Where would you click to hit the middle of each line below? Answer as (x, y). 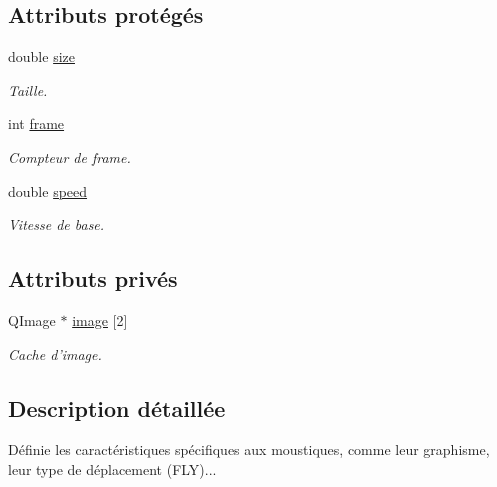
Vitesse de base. (56, 224)
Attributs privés (93, 278)
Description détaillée (117, 407)
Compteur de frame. (69, 156)
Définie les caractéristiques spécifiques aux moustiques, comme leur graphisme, (249, 449)
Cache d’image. (55, 353)
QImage (32, 319)
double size (41, 56)
